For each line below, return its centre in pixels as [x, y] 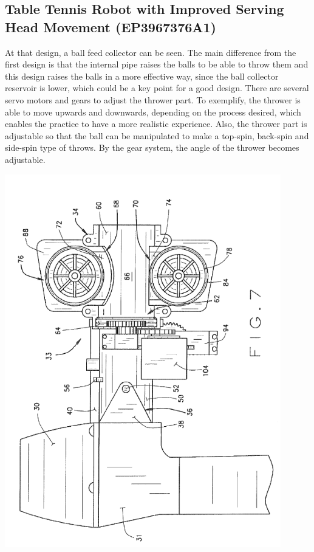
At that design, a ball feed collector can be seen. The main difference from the [151, 52]
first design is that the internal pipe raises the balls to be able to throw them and [157, 64]
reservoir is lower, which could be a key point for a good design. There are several [157, 88]
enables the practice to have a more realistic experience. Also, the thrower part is [156, 124]
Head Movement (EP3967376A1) [111, 26]
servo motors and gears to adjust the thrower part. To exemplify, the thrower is [153, 99]
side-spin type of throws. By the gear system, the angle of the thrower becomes [152, 147]
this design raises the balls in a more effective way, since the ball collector [142, 76]
